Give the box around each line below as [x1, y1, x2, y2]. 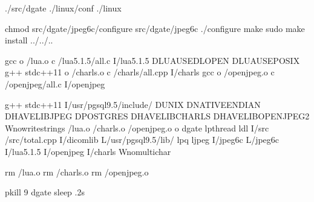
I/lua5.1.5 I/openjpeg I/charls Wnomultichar [5, 145, 171, 157]
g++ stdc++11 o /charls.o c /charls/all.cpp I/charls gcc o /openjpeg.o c [5, 66, 275, 78]
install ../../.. [5, 34, 53, 46]
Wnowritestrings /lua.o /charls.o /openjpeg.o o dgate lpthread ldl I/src [5, 121, 269, 134]
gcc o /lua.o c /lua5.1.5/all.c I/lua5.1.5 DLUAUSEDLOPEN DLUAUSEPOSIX [5, 54, 300, 66]
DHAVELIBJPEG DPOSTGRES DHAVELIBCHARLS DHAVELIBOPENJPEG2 [5, 110, 310, 122]
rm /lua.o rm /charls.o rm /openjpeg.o [5, 165, 149, 178]
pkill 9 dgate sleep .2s [5, 186, 85, 198]
